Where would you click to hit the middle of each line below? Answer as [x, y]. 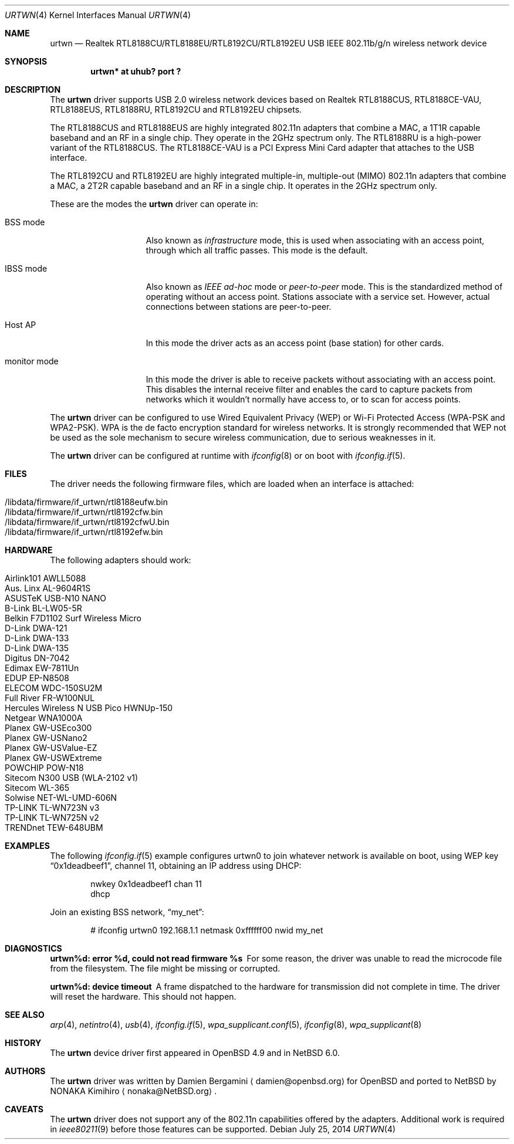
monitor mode [32, 361]
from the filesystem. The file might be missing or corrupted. [165, 968]
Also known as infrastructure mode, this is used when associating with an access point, [315, 240]
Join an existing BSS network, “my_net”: [127, 912]
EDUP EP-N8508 [37, 678]
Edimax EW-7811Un [42, 668]
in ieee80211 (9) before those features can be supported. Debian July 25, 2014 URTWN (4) [223, 1129]
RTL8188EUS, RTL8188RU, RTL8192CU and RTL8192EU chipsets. [176, 109]
